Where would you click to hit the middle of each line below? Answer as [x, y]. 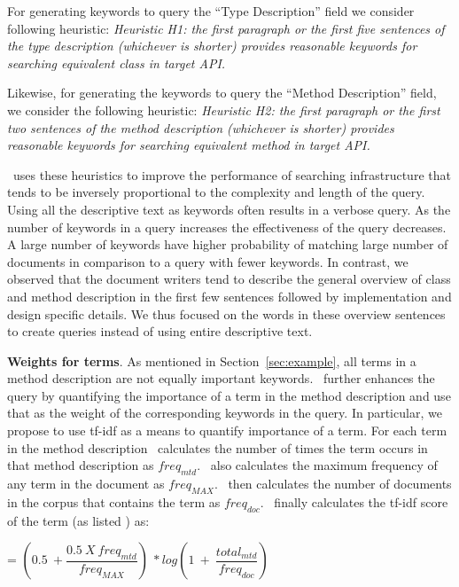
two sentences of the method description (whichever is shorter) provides [201, 127]
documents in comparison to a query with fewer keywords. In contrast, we [208, 261]
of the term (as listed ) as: [78, 520]
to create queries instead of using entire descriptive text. [160, 331]
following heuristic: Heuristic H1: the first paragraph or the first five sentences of [226, 28]
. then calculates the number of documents [333, 484]
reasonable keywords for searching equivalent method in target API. [189, 145]
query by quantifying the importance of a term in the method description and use [229, 395]
